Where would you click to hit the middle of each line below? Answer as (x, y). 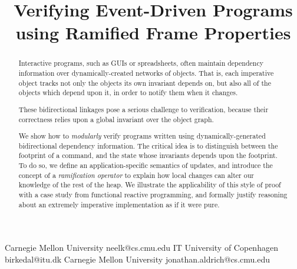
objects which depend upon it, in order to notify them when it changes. (128, 93)
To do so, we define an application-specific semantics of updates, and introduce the (146, 165)
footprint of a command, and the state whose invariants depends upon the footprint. (148, 155)
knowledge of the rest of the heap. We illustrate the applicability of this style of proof (150, 185)
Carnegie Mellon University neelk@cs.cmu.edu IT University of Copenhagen (141, 248)
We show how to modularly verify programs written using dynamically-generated (142, 136)
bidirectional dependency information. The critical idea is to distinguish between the (148, 145)
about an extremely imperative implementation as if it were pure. (119, 204)
